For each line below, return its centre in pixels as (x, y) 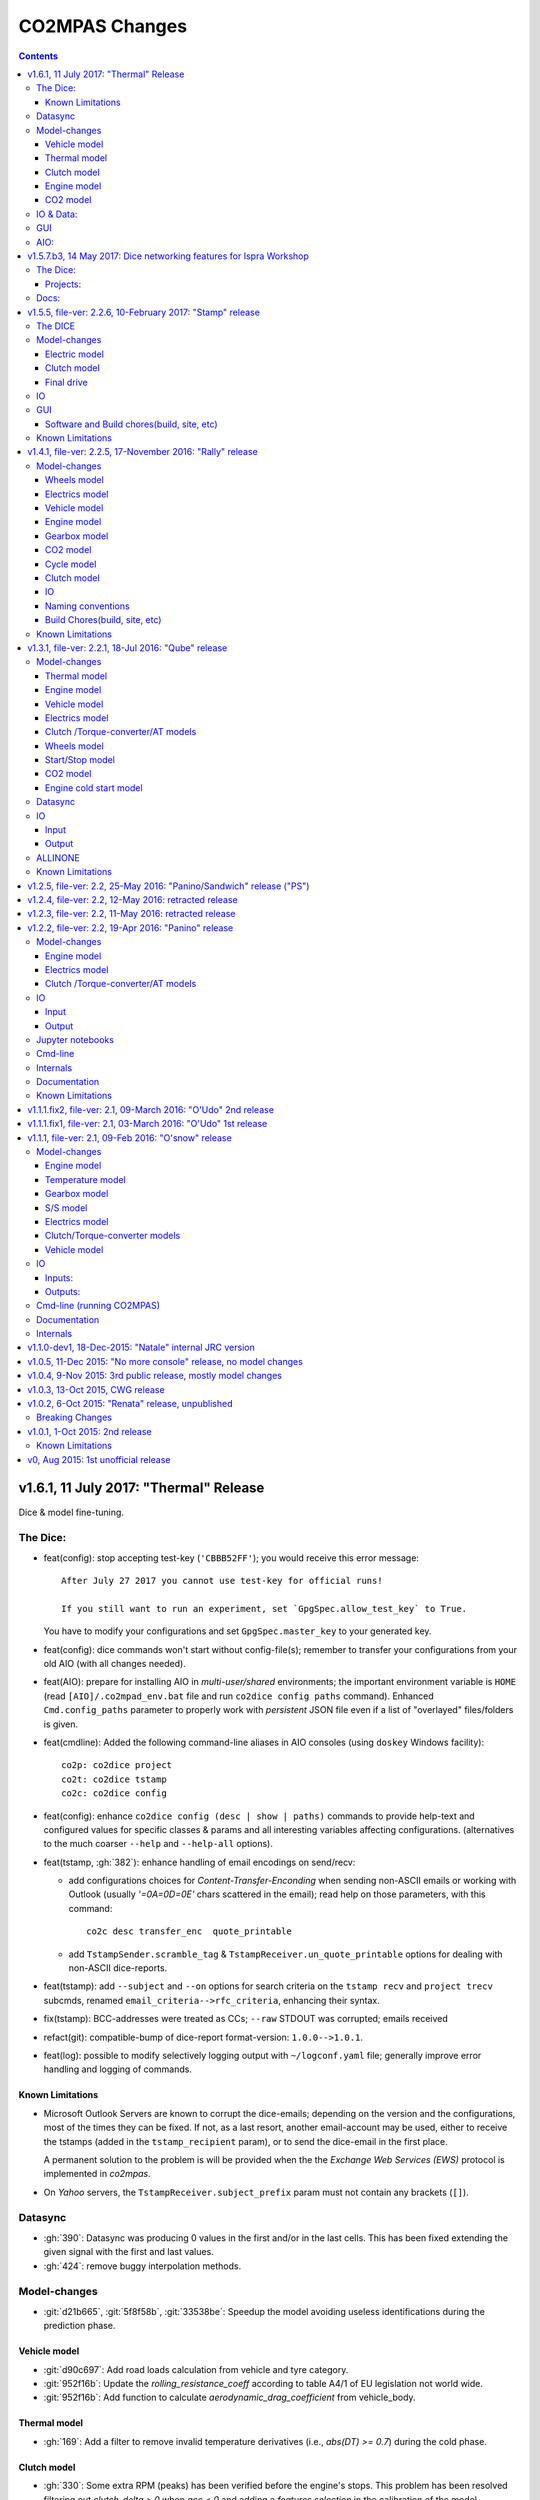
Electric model (75, 354)
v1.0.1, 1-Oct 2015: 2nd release (89, 1431)
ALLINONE (58, 857)
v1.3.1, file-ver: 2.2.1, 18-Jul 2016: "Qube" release (127, 647)
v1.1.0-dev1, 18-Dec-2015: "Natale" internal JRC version (141, 1347)
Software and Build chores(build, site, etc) (132, 424)
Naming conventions (87, 606)
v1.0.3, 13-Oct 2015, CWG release (96, 1389)
